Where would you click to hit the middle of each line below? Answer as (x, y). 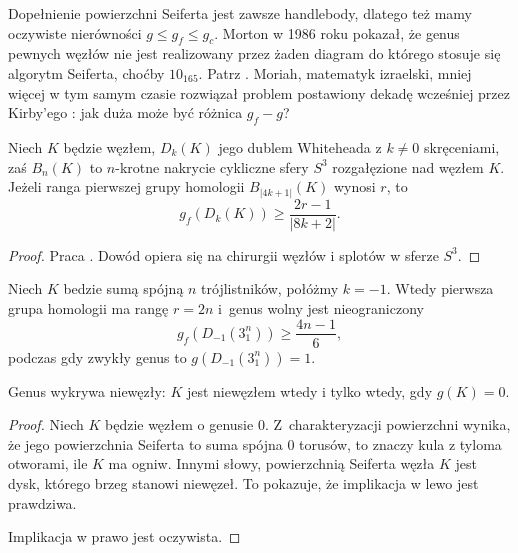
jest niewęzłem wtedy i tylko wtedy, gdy (309, 390)
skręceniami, (462, 146)
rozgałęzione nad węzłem (408, 166)
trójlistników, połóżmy (270, 288)
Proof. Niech (46, 424)
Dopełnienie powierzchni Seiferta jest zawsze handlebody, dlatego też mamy (240, 13)
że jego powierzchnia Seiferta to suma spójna (145, 443)
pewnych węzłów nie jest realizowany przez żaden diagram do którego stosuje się (254, 53)
